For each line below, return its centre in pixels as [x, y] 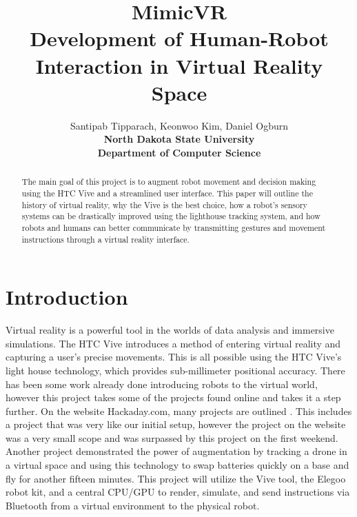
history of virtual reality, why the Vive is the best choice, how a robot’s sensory [164, 204]
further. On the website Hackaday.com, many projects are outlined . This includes [179, 410]
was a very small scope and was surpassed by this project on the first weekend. [172, 437]
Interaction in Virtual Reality [179, 65]
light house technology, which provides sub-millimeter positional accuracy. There [175, 370]
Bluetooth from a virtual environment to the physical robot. [133, 505]
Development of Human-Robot [179, 38]
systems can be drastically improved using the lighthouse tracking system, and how [171, 216]
